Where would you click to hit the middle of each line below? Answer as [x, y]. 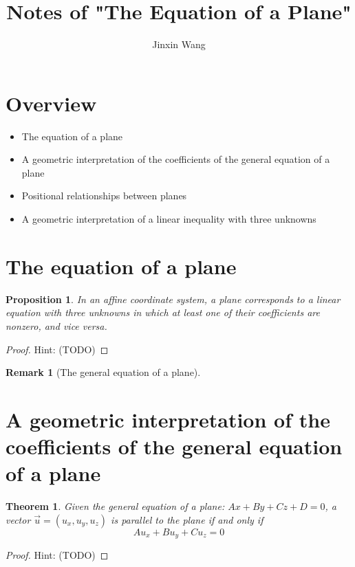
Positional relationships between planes [104, 196]
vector [18, 519]
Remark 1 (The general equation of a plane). [103, 372]
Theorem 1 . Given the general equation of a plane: [115, 506]
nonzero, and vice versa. [56, 325]
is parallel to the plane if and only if [187, 519]
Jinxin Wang [179, 44]
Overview [51, 103]
